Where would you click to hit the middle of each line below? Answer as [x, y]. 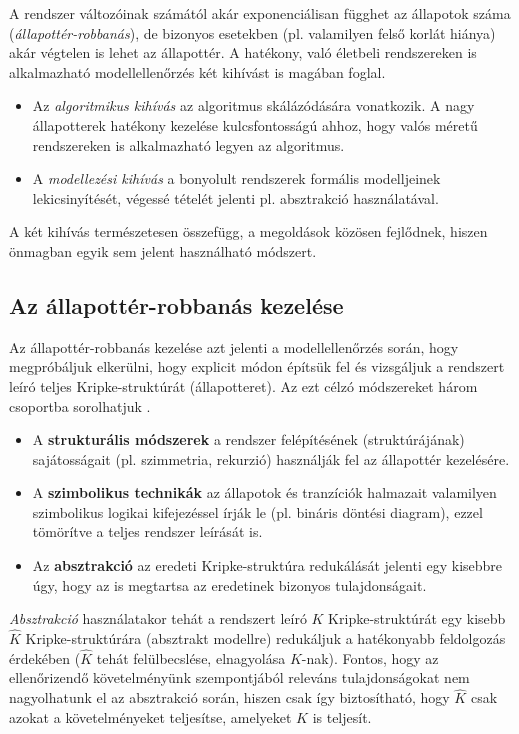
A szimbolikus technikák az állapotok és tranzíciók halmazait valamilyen [264, 492]
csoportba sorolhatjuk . [80, 405]
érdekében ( [45, 657]
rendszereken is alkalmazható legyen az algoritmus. [188, 144]
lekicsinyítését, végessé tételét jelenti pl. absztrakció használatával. [235, 197]
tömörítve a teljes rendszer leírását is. [147, 531]
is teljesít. [342, 716]
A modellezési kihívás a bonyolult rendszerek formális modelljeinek [236, 178]
